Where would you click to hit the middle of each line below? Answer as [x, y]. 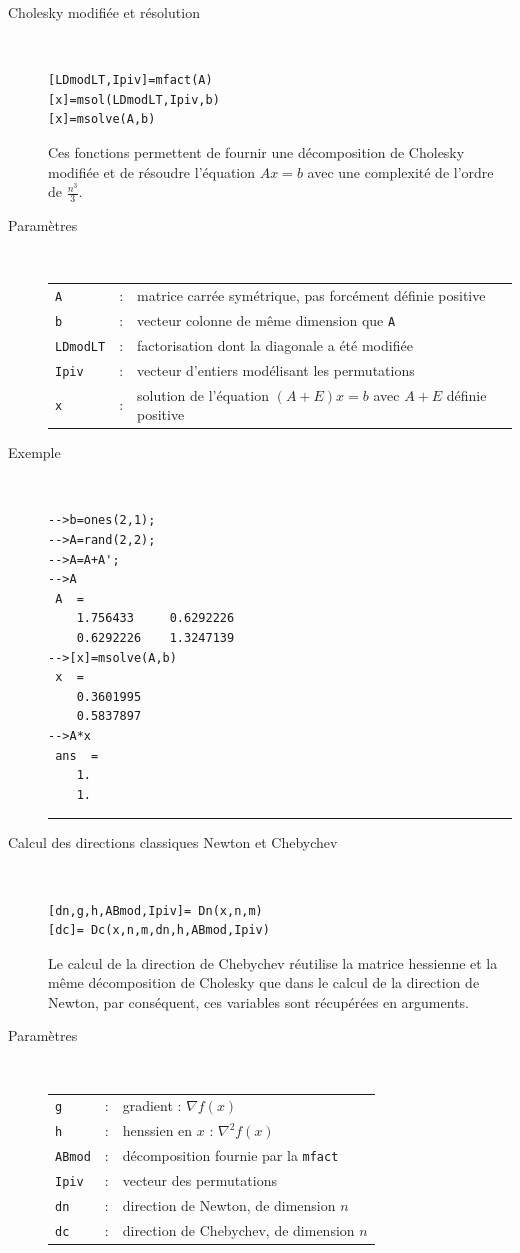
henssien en [157, 1130]
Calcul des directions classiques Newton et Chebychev [173, 842]
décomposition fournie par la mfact [230, 1155]
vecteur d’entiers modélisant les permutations [276, 369]
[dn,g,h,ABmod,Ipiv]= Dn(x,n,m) [155, 910]
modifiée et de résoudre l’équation [152, 171]
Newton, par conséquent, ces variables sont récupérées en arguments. [258, 1001]
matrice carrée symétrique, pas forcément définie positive [311, 294]
